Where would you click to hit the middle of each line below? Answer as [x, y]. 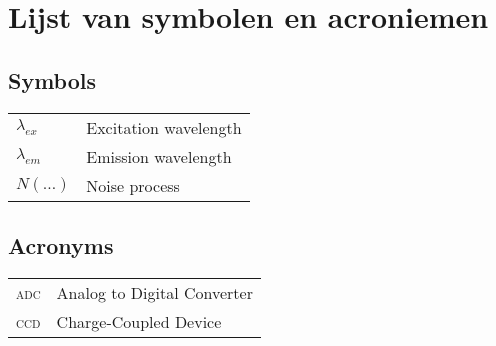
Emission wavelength [159, 156]
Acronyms [61, 244]
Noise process [133, 185]
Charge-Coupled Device [139, 321]
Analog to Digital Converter [154, 292]
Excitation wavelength [164, 127]
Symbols [52, 79]
